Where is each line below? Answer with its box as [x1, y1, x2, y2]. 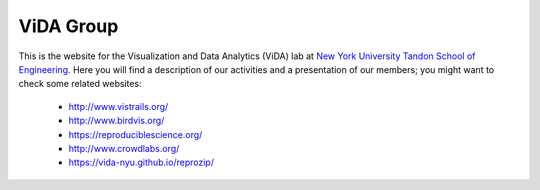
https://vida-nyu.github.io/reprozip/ [68, 156, 215, 169]
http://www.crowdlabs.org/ [68, 142, 180, 154]
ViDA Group [18, 15, 119, 37]
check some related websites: [18, 78, 142, 90]
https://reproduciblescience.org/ [68, 128, 203, 140]
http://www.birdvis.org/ [68, 115, 165, 127]
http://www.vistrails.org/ [68, 100, 169, 112]
